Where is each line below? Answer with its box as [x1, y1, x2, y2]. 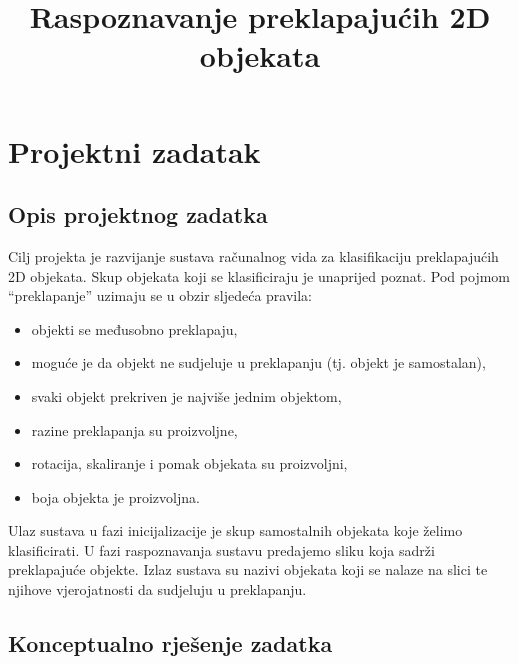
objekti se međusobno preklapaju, [31, 318, 238, 339]
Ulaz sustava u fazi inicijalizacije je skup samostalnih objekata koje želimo [8, 520, 463, 541]
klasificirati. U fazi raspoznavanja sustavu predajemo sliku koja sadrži [8, 539, 435, 560]
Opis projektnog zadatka [8, 199, 268, 230]
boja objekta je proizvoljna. [31, 486, 200, 507]
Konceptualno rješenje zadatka [8, 628, 333, 659]
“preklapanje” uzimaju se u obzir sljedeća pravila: [8, 285, 313, 306]
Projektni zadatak [8, 130, 261, 171]
